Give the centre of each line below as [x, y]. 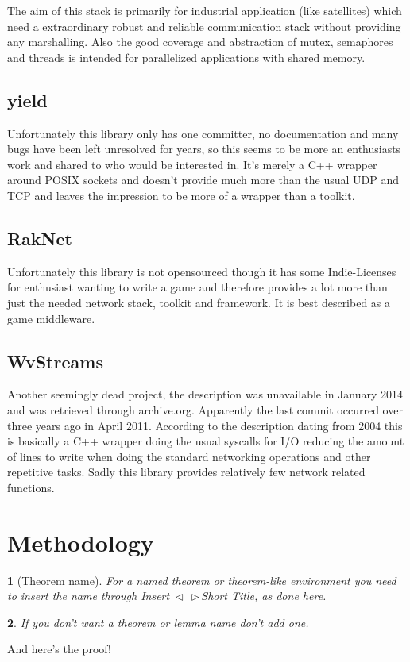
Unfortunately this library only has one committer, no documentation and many [203, 133]
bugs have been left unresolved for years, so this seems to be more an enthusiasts [204, 149]
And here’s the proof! [59, 649]
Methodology [81, 542]
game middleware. [51, 318]
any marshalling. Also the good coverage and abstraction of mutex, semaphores [200, 42]
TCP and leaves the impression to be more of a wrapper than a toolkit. [181, 195]
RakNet [40, 238]
